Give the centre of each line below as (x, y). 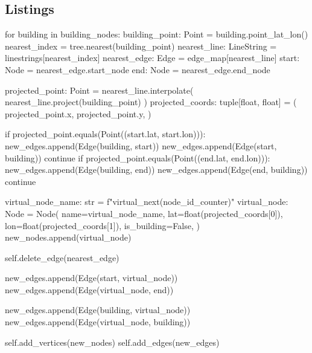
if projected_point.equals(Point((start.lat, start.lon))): (105, 134)
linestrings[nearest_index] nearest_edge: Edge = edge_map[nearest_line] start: (152, 58)
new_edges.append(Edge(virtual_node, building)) (98, 322)
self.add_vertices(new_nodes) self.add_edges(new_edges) (112, 342)
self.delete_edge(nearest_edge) (62, 257)
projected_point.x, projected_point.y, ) (78, 113)
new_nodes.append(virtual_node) (68, 237)
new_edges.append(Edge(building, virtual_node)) (98, 310)
